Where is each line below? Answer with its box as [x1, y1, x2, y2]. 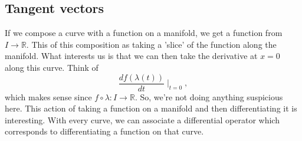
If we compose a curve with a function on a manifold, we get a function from [5, 27, 283, 39]
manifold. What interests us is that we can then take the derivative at [5, 50, 258, 62]
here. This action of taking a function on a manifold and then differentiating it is [5, 102, 297, 114]
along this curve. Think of [5, 61, 99, 73]
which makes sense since [5, 90, 92, 103]
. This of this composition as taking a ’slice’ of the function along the [26, 38, 277, 50]
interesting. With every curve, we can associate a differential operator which [5, 113, 280, 126]
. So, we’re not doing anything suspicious [134, 90, 283, 103]
